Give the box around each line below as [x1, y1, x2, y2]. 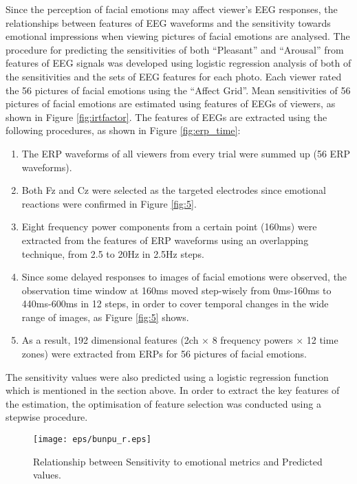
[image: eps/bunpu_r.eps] [33, 434, 151, 445]
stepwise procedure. [6, 410, 88, 424]
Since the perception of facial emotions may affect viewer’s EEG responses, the [6, 2, 338, 16]
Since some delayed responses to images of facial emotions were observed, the [21, 269, 347, 284]
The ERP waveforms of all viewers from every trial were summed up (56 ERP [21, 146, 350, 160]
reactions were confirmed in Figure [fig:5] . [21, 196, 197, 210]
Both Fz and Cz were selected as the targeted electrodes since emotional [21, 183, 326, 197]
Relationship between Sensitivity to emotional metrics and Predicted [33, 454, 323, 468]
